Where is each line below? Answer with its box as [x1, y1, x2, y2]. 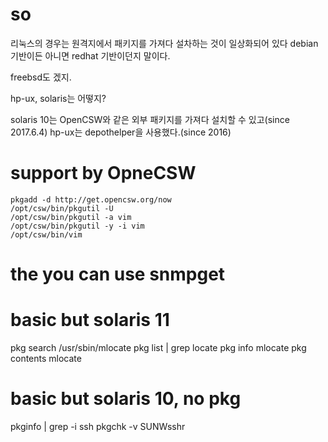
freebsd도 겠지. [10, 71, 72, 83]
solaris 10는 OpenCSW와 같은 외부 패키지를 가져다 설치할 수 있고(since [10, 113, 290, 125]
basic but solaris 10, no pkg [10, 388, 242, 410]
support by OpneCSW [10, 162, 197, 185]
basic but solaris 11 [10, 309, 170, 332]
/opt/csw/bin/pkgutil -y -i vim [10, 221, 145, 231]
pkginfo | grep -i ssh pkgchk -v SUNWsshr [10, 420, 186, 432]
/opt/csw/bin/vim [10, 229, 83, 240]
